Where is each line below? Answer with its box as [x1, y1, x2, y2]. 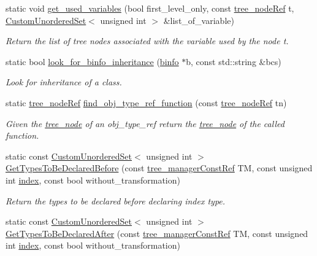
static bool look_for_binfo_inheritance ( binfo [6, 55, 179, 68]
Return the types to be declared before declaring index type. [6, 194, 226, 207]
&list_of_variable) [163, 14, 234, 26]
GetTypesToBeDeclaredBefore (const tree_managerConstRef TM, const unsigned [6, 161, 313, 174]
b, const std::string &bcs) [186, 55, 281, 68]
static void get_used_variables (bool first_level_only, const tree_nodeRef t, [6, 2, 294, 14]
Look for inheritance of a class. [6, 76, 122, 88]
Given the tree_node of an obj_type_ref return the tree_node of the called [6, 117, 285, 130]
